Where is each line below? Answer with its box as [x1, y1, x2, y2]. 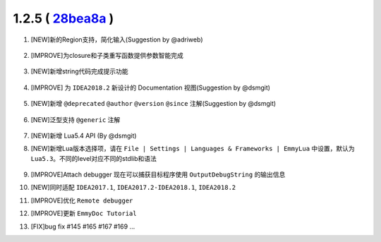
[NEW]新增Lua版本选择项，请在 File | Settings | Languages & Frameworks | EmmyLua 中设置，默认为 [30, 145, 356, 153]
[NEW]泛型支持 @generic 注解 [30, 115, 121, 123]
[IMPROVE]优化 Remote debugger [30, 196, 133, 205]
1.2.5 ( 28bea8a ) [13, 11, 114, 26]
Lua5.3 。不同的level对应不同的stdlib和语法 [30, 154, 157, 162]
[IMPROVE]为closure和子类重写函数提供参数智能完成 [30, 51, 183, 59]
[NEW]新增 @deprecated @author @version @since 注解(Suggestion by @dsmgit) [30, 99, 277, 108]
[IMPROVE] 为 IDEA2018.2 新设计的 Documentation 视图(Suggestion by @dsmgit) [30, 83, 271, 92]
